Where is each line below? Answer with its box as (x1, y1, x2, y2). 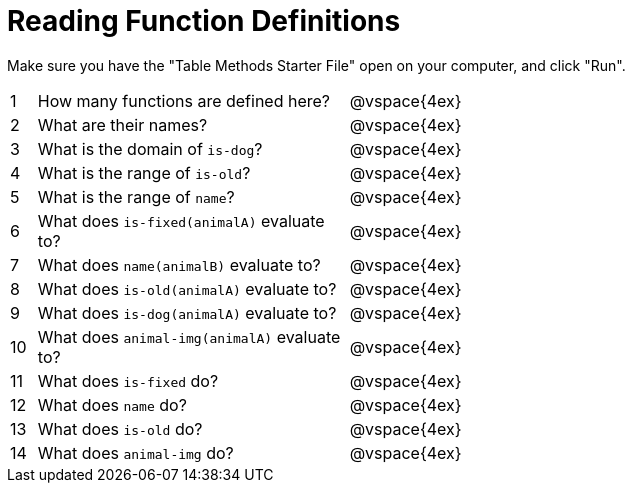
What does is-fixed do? (37, 370, 219, 391)
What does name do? (37, 394, 187, 415)
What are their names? (37, 114, 208, 135)
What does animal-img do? (37, 442, 234, 463)
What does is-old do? (37, 418, 203, 439)
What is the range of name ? (37, 186, 235, 207)
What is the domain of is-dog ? (37, 138, 263, 159)
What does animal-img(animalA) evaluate (37, 326, 341, 347)
